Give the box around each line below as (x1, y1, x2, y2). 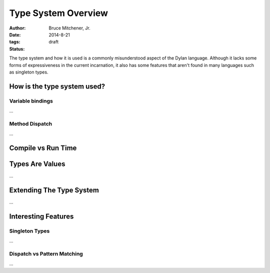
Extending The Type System (9, 185, 99, 194)
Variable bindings (9, 97, 53, 104)
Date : (9, 31, 21, 37)
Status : (9, 45, 25, 52)
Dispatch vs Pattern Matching (9, 250, 83, 257)
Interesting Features (9, 212, 74, 220)
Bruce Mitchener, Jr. (48, 25, 90, 31)
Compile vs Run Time (9, 144, 77, 152)
